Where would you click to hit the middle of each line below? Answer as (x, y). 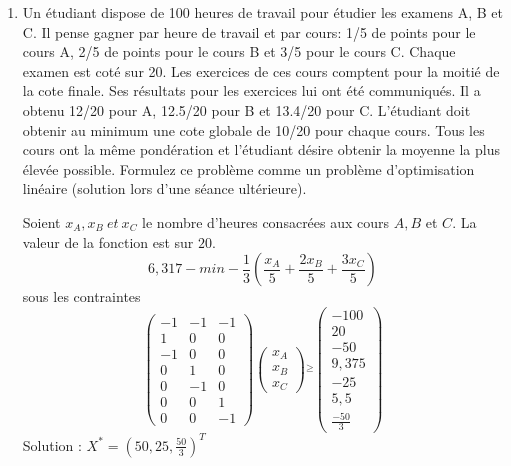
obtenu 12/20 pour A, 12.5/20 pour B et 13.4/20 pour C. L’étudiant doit (246, 109)
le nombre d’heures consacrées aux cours (266, 221)
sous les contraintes (81, 296)
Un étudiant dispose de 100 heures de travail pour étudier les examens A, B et (262, 12)
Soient (41, 221)
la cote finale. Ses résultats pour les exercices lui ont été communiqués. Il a (251, 90)
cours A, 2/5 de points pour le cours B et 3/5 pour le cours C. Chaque (239, 51)
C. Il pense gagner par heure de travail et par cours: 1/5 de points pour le (249, 31)
